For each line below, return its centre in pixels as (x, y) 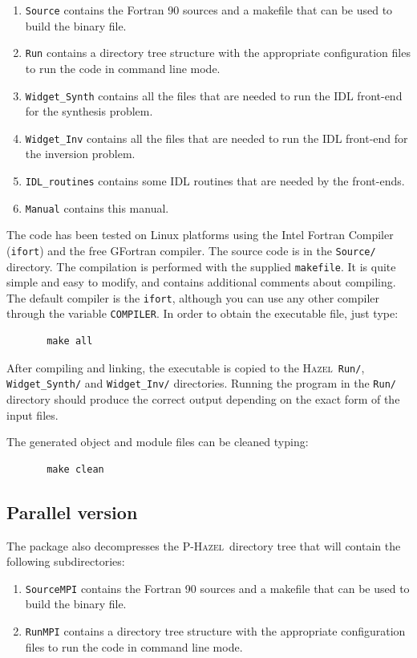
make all (70, 341)
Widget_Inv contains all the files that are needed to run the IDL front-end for (217, 138)
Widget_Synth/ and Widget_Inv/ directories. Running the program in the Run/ (201, 383)
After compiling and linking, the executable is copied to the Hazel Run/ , (186, 367)
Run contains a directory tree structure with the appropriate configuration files (218, 53)
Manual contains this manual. (97, 207)
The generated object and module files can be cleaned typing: (158, 442)
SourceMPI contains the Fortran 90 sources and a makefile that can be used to (217, 588)
